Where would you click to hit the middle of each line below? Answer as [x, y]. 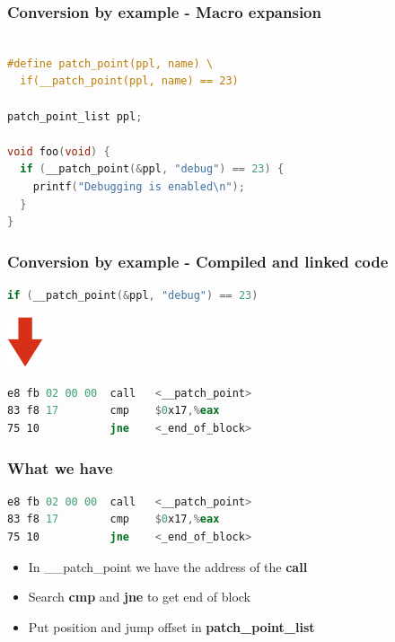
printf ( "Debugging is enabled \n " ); [139, 186]
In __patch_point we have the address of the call [168, 566]
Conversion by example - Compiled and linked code [198, 261]
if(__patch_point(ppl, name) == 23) [129, 81]
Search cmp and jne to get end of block [140, 597]
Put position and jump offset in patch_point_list [171, 626]
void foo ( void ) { [59, 151]
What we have [60, 467]
